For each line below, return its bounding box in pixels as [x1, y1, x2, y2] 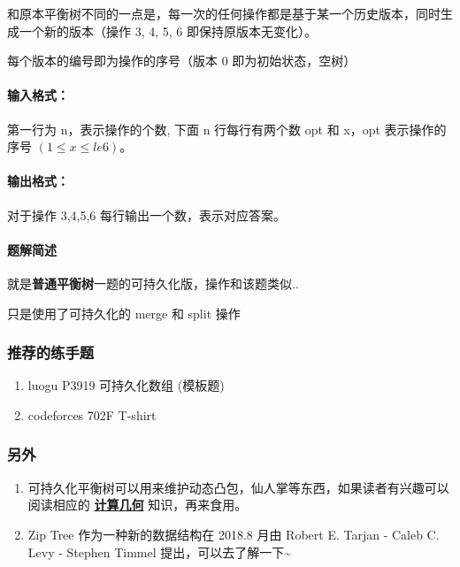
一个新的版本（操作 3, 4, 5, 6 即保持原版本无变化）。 [19, 21, 317, 40]
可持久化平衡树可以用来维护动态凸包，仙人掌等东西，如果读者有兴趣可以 [27, 478, 449, 496]
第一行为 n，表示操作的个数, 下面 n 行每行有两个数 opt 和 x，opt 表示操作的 [7, 119, 447, 138]
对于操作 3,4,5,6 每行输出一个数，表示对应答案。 [7, 205, 286, 224]
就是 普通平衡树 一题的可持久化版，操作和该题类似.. [7, 273, 299, 292]
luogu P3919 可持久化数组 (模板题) [27, 376, 225, 395]
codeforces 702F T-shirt [27, 405, 157, 424]
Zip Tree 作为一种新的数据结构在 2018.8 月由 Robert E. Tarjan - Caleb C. [27, 525, 440, 543]
